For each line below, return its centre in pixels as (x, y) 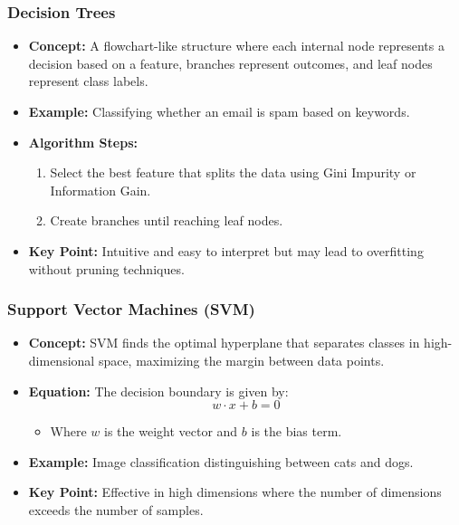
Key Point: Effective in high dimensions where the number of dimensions (235, 492)
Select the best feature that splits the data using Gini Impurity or (233, 172)
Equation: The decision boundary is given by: (158, 391)
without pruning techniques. (106, 268)
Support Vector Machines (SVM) (131, 309)
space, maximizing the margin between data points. (241, 360)
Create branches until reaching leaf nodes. (167, 220)
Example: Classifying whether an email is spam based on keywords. (219, 111)
